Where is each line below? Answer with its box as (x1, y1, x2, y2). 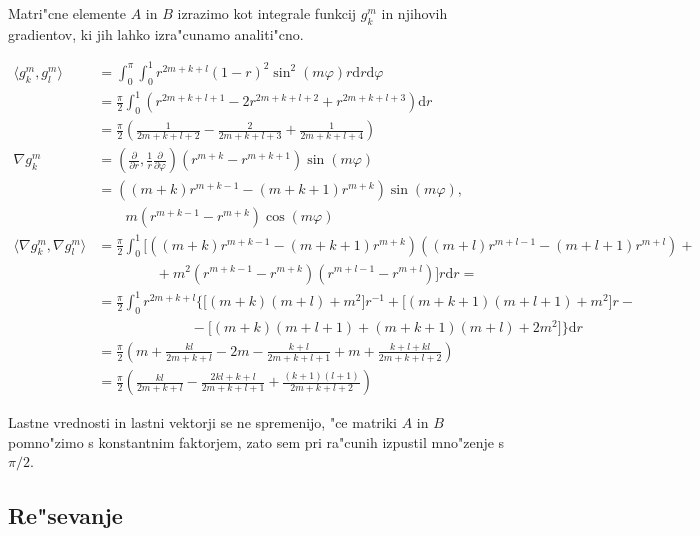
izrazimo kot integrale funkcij (177, 3, 357, 23)
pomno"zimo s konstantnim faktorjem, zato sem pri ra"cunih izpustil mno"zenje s (8, 431, 505, 452)
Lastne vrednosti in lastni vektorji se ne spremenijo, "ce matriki (8, 412, 398, 433)
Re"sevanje (8, 500, 123, 531)
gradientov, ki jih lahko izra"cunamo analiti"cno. (8, 23, 304, 44)
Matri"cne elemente (8, 3, 127, 23)
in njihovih (381, 3, 448, 23)
